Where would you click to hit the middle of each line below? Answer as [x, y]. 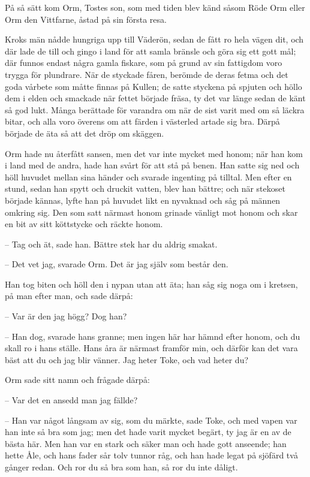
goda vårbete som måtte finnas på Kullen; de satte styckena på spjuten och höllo [154, 86]
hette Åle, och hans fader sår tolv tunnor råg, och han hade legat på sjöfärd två [151, 455]
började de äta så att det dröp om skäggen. [85, 133]
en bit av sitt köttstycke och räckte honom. [84, 224]
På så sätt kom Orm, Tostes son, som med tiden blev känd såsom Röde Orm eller [155, 7]
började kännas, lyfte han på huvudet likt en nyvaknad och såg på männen [143, 200]
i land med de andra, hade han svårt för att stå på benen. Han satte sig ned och [152, 165]
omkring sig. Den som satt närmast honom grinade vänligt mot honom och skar [151, 212]
